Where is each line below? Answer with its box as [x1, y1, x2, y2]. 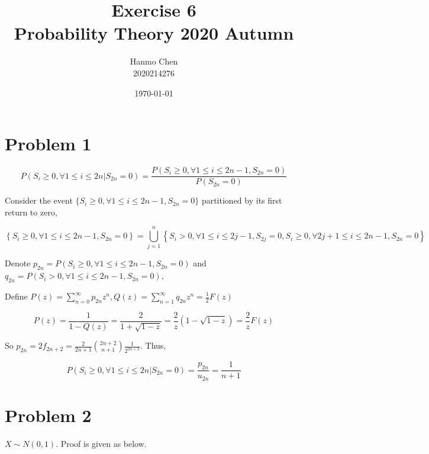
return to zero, [5, 205, 57, 218]
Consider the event [5, 194, 73, 207]
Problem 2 [5, 403, 92, 427]
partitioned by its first [201, 194, 282, 207]
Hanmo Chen [130, 55, 178, 67]
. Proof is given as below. [56, 437, 147, 449]
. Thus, [140, 339, 166, 352]
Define [5, 290, 28, 302]
